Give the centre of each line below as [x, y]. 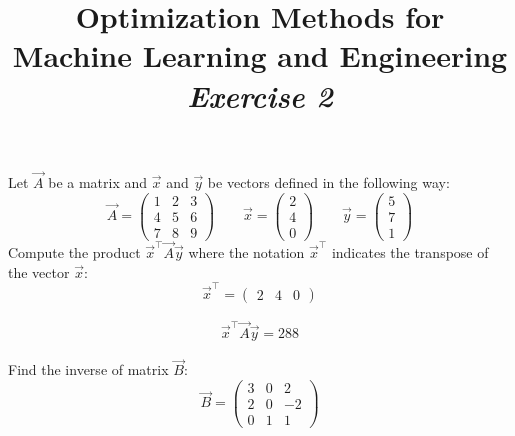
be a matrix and [98, 181]
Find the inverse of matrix [88, 369]
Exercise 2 [260, 95]
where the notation [246, 251]
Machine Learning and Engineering [260, 55]
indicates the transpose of [410, 251]
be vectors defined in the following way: [328, 181]
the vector [39, 271]
